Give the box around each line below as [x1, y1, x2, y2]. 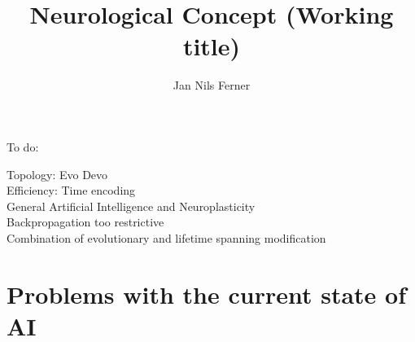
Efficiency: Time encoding [7, 182, 136, 199]
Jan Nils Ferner [173, 77, 251, 94]
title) [182, 29, 241, 63]
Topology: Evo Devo [7, 165, 108, 182]
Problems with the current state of [7, 277, 406, 310]
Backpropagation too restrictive [7, 213, 164, 230]
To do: [7, 138, 39, 155]
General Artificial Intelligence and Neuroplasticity [7, 197, 256, 214]
